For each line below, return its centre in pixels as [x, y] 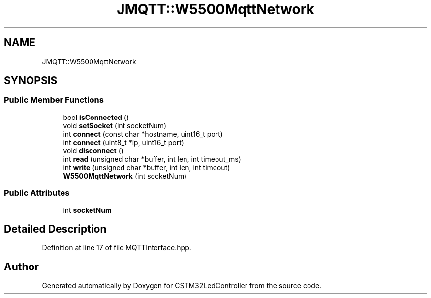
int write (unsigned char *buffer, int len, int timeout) [147, 167]
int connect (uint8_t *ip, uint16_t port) [123, 142]
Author [21, 267]
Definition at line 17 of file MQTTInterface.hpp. [117, 248]
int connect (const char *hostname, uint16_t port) [143, 134]
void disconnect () [93, 150]
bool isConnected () [96, 117]
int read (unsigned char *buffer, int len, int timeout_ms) [152, 159]
